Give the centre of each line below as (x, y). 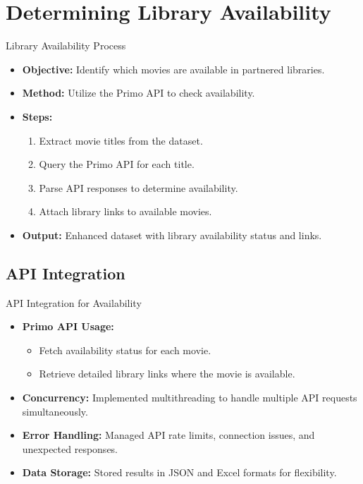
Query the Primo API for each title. (117, 164)
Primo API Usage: (68, 326)
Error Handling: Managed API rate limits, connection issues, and (168, 435)
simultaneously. (55, 411)
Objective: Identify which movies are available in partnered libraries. (173, 69)
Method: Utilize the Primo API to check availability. (139, 93)
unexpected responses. (70, 448)
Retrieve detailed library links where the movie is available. (167, 374)
